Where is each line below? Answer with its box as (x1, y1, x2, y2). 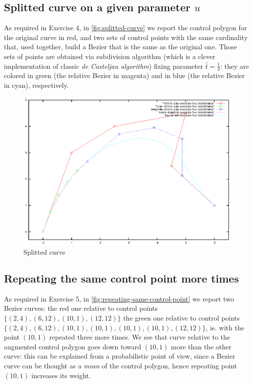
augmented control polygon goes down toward (4, 341, 141, 351)
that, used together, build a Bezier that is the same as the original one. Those (4, 41, 237, 52)
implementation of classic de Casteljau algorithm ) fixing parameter (4, 61, 203, 71)
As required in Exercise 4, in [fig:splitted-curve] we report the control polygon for (4, 22, 247, 33)
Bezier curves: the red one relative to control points (4, 303, 158, 313)
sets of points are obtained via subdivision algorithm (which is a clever (4, 51, 215, 61)
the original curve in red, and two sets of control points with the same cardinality (4, 32, 248, 42)
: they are (220, 61, 249, 71)
